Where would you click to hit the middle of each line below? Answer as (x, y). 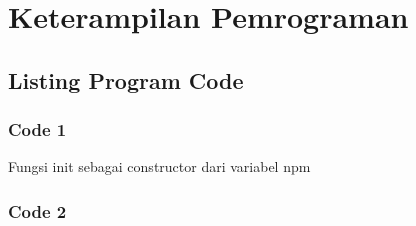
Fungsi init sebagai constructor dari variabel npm (159, 166)
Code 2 (37, 210)
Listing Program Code (126, 79)
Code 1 (37, 129)
